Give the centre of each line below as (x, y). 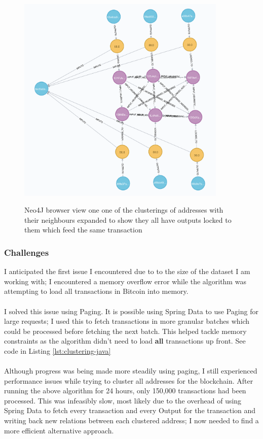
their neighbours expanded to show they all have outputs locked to (128, 219)
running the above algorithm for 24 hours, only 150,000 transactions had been (125, 391)
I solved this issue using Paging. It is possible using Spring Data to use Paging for (131, 311)
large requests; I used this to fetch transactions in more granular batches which (127, 321)
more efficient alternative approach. (59, 430)
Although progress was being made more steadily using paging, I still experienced (131, 371)
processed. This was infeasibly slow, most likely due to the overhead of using (123, 400)
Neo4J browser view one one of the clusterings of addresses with (124, 210)
